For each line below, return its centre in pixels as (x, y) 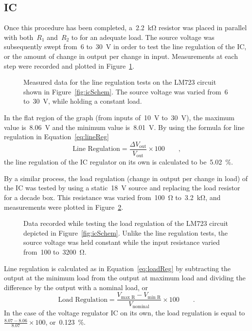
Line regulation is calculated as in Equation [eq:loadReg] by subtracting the (117, 268)
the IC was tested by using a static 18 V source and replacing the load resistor (122, 188)
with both (19, 37)
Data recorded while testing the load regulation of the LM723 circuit (126, 223)
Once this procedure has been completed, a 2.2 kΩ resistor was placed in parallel (126, 28)
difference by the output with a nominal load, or (76, 287)
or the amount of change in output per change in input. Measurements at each (121, 56)
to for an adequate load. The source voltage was (143, 37)
